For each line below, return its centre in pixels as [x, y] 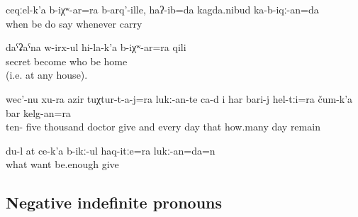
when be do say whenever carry [74, 23]
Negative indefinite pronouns [114, 202]
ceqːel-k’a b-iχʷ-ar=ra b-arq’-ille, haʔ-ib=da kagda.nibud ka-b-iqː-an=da [162, 9]
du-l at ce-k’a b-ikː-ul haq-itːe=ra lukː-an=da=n [111, 150]
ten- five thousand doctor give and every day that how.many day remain [163, 127]
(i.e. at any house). [47, 75]
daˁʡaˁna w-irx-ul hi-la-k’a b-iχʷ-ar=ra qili [96, 47]
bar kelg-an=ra [38, 112]
